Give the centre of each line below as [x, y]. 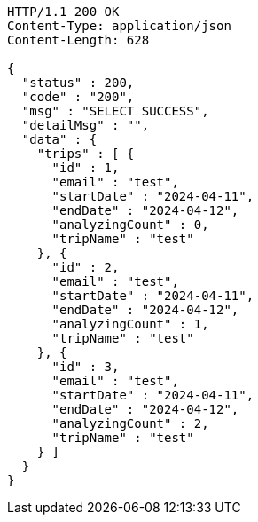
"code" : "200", [78, 97]
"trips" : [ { [86, 154]
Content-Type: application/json [119, 26]
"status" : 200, [78, 83]
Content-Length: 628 [78, 40]
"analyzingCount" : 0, [130, 225]
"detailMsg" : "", [86, 125]
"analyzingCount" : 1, [130, 324]
